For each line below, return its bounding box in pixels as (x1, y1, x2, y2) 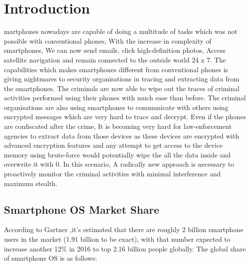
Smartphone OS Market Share (4, 202, 159, 217)
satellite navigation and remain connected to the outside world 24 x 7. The (4, 54, 226, 64)
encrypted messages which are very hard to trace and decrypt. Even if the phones (4, 111, 246, 122)
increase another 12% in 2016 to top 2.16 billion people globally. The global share (4, 243, 246, 253)
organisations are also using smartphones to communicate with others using (4, 102, 229, 112)
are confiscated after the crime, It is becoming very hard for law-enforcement (4, 121, 232, 131)
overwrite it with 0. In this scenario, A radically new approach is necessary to (4, 159, 234, 169)
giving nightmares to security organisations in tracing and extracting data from (4, 74, 239, 84)
